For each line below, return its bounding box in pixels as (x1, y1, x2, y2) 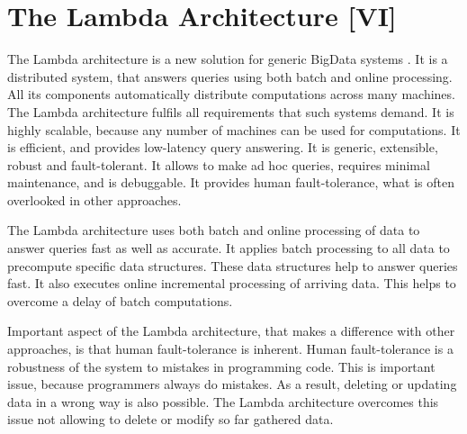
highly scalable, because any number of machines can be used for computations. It (7, 120, 461, 139)
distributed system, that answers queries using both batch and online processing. (7, 67, 453, 86)
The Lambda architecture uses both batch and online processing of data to (7, 221, 420, 240)
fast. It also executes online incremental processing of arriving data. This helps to (7, 274, 456, 293)
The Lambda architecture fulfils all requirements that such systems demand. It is (7, 102, 454, 121)
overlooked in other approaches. (7, 190, 182, 209)
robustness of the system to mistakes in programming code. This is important (7, 357, 436, 375)
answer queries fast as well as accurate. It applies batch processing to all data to (7, 239, 450, 258)
